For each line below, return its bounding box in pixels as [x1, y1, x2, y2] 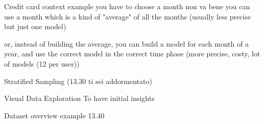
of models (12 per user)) [4, 58, 80, 69]
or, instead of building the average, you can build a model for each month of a [4, 38, 249, 49]
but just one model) [4, 21, 66, 32]
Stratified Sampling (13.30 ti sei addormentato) [4, 75, 152, 86]
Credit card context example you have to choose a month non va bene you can [4, 1, 250, 11]
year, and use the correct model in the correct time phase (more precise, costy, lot [4, 48, 260, 59]
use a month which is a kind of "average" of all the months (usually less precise [4, 11, 251, 22]
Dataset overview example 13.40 [4, 110, 105, 120]
